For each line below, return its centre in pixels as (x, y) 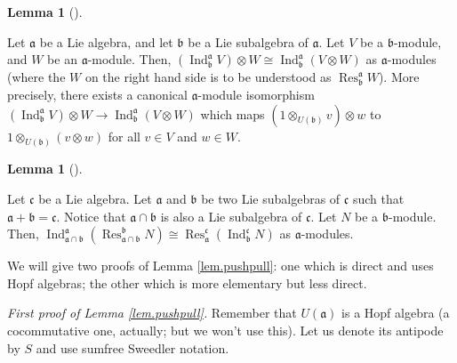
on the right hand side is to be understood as (208, 77)
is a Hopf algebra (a (396, 313)
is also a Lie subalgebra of (231, 216)
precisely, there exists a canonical (97, 94)
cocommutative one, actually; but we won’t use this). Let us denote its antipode (225, 330)
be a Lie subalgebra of (248, 41)
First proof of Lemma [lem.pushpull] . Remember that (152, 313)
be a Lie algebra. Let (95, 198)
